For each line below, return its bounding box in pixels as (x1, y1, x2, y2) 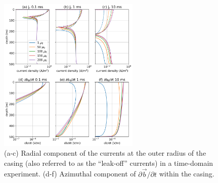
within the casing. (159, 168, 214, 179)
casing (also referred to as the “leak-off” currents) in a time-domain (4, 157, 213, 168)
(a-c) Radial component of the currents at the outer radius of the (4, 148, 206, 158)
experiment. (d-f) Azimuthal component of (4, 168, 136, 179)
